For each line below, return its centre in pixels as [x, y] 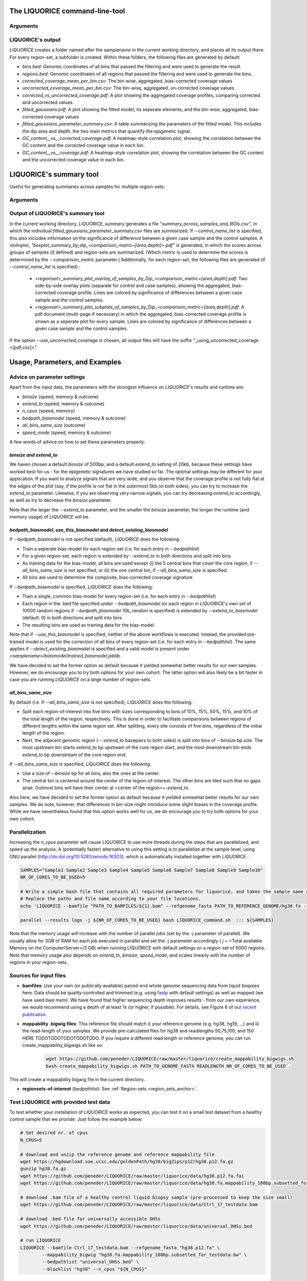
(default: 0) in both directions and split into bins [72, 618]
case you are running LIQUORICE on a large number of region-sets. [81, 679]
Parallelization [28, 832]
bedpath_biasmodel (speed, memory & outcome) [74, 418]
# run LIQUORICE [41, 1241]
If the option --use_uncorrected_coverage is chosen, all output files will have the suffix [101, 340]
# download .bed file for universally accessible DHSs [90, 1219]
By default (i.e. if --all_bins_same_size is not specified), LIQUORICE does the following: [101, 702]
